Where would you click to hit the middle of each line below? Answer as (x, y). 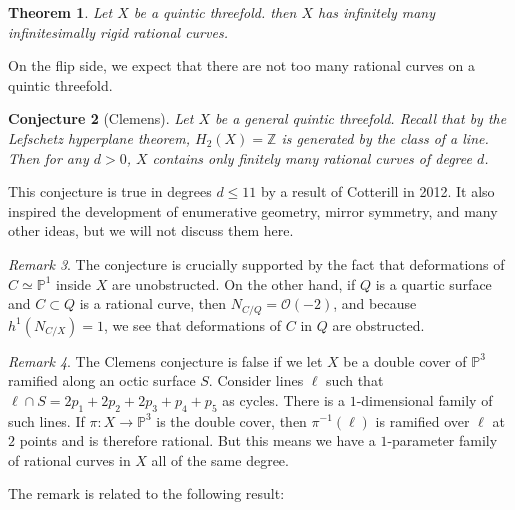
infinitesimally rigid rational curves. (118, 31)
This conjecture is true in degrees (110, 191)
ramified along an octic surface (102, 380)
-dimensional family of (424, 399)
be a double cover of (405, 360)
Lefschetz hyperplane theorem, (99, 137)
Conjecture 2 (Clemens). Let (101, 118)
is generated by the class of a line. (385, 137)
